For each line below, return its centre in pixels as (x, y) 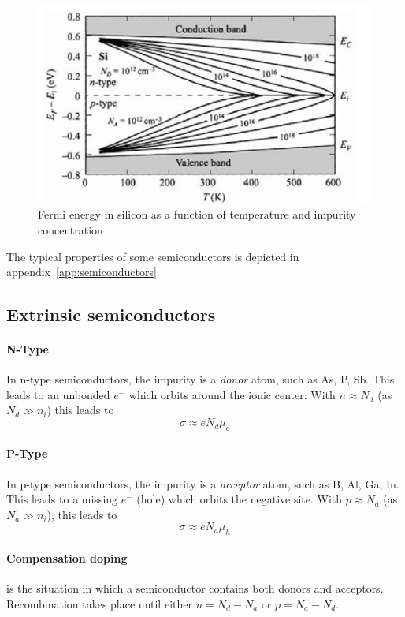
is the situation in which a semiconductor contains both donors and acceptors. (195, 588)
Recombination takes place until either (99, 603)
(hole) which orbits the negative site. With (240, 499)
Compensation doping (67, 557)
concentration (71, 229)
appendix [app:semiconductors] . (83, 272)
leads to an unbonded (58, 394)
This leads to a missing (62, 499)
